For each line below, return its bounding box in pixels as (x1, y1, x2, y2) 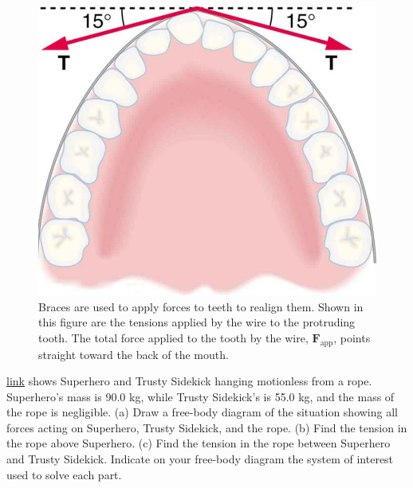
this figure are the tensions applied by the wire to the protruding (38, 314, 356, 330)
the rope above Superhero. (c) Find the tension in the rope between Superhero (6, 435, 391, 451)
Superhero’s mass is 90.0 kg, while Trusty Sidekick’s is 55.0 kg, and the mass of (6, 388, 395, 404)
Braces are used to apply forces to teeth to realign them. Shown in (38, 298, 364, 314)
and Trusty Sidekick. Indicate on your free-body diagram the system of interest (6, 451, 394, 467)
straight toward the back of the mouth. (38, 346, 229, 362)
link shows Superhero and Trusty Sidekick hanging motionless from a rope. (6, 373, 372, 389)
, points (333, 329, 371, 346)
